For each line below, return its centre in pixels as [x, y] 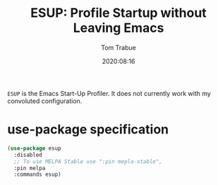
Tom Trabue [119, 47]
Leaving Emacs [119, 28]
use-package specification [88, 130]
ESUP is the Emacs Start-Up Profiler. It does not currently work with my [109, 93]
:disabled [28, 155]
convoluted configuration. [45, 101]
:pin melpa [30, 168]
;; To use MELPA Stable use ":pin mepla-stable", [88, 161]
